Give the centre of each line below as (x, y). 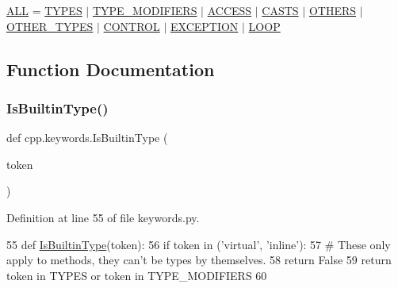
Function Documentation (111, 69)
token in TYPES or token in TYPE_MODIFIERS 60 (137, 275)
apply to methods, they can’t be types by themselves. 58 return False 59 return (199, 260)
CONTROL (132, 26)
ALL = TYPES (44, 10)
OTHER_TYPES (50, 26)
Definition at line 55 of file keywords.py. (103, 217)
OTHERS (333, 10)
